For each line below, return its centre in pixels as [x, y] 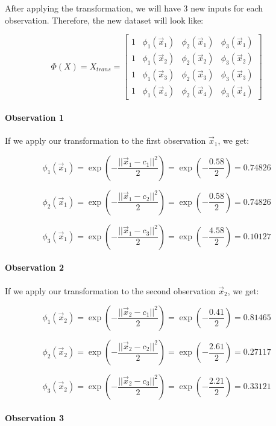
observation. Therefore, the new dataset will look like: [104, 20]
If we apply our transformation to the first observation [105, 140]
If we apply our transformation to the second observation [110, 290]
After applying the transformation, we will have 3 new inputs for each [134, 8]
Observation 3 [34, 417]
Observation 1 [34, 117]
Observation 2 [34, 267]
